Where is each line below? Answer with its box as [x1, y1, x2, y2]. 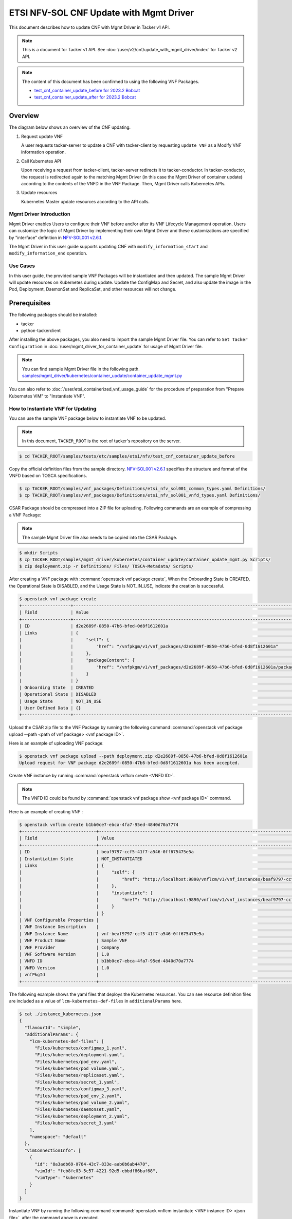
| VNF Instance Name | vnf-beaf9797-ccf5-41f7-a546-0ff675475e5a [19, 931, 204, 936]
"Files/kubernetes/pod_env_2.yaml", [35, 1093, 122, 1099]
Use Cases [9, 262, 35, 269]
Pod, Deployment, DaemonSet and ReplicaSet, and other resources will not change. [9, 286, 177, 292]
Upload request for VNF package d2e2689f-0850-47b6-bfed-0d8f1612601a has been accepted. [19, 760, 240, 766]
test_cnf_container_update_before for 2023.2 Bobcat [34, 87, 140, 93]
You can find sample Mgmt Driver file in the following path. [22, 366, 140, 372]
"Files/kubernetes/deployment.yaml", [35, 1052, 125, 1058]
